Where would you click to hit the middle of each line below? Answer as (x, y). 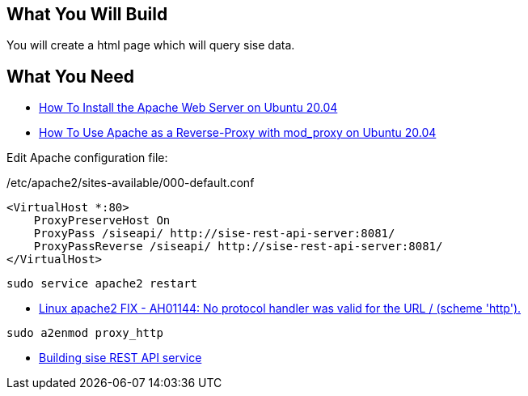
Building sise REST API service (120, 358)
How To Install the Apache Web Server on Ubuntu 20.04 (188, 108)
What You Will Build (87, 14)
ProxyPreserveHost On (102, 221)
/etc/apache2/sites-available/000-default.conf (131, 183)
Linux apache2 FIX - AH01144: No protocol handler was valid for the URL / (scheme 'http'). (280, 309)
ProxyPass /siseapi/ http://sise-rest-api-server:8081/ (214, 234)
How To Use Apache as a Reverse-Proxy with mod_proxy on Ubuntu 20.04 (238, 133)
